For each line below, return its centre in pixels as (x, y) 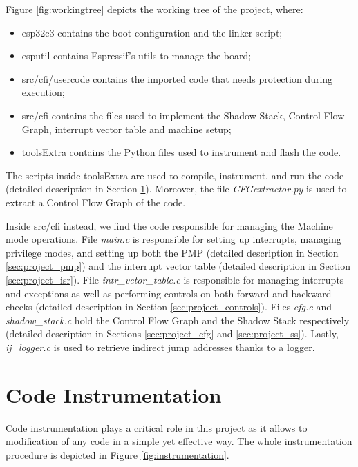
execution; (43, 92)
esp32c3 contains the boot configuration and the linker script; (152, 32)
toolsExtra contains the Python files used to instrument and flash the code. (181, 152)
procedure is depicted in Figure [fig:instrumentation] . (117, 454)
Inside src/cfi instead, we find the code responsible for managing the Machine (169, 225)
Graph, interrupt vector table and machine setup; (126, 129)
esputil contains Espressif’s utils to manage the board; (136, 56)
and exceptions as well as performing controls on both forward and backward (169, 293)
